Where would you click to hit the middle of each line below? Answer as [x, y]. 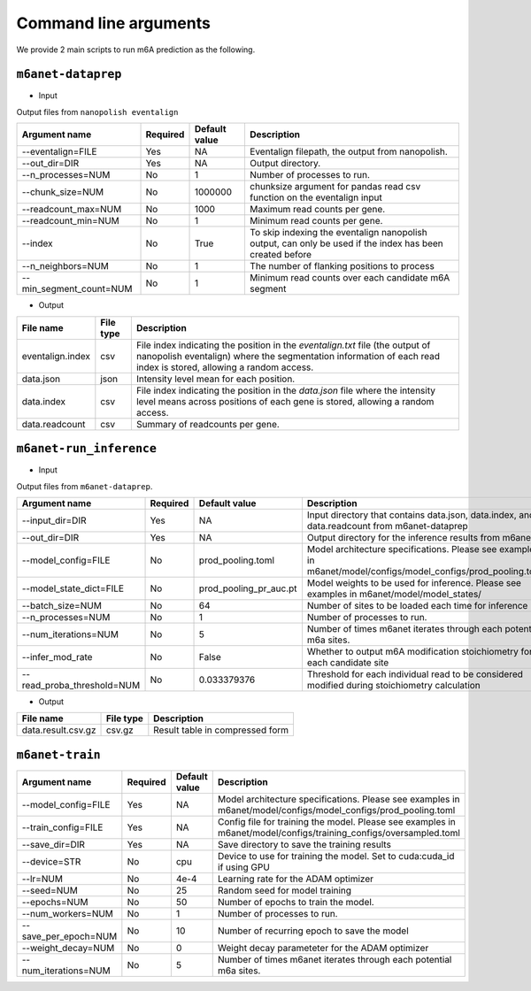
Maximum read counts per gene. [317, 210]
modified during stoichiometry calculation [394, 685]
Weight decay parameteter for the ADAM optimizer [323, 948]
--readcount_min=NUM [70, 221]
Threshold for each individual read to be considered [415, 674]
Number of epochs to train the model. [296, 902]
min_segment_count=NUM [77, 289]
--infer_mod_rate [57, 657]
